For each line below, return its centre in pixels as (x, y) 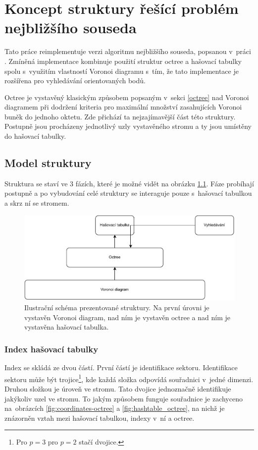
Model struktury (48, 163)
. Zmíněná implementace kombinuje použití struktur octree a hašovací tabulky (123, 61)
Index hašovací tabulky (52, 349)
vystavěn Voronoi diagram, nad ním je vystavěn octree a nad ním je (127, 317)
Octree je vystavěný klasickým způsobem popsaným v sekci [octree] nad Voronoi (127, 97)
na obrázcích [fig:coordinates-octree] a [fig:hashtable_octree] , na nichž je (115, 408)
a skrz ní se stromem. (37, 203)
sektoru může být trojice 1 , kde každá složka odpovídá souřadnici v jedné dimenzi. (129, 378)
